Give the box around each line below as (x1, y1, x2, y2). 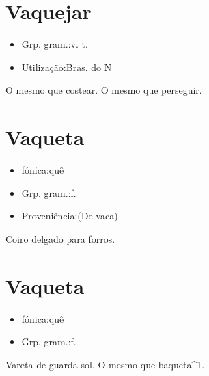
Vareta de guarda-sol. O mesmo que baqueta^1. (5, 357, 205, 371)
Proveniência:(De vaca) (21, 209, 118, 223)
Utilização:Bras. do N (21, 59, 112, 74)
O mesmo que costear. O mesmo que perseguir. (5, 83, 202, 97)
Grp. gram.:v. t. (21, 37, 88, 51)
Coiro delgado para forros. (5, 231, 115, 245)
